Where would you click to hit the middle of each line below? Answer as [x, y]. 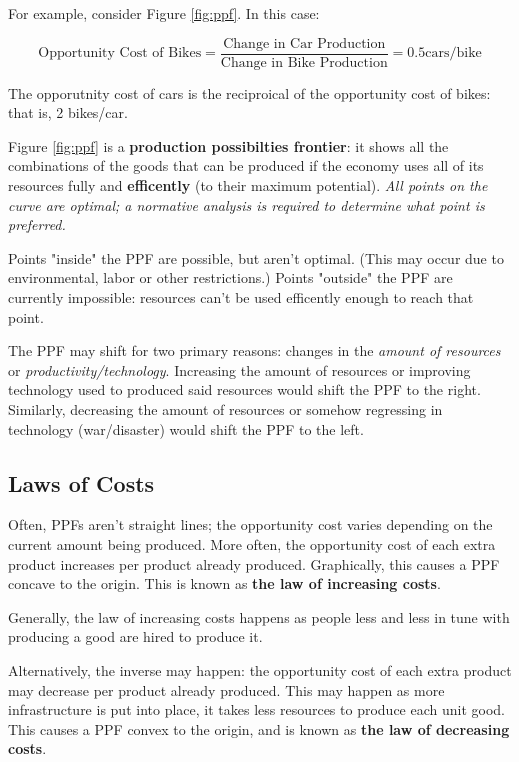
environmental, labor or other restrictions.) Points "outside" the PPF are [230, 277]
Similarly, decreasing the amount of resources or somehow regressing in [225, 408]
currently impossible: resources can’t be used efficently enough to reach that [241, 297]
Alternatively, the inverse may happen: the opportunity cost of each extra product [260, 669]
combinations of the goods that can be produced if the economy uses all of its [246, 165]
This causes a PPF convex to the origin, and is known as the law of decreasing [259, 728]
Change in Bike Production [304, 62]
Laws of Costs [81, 482]
